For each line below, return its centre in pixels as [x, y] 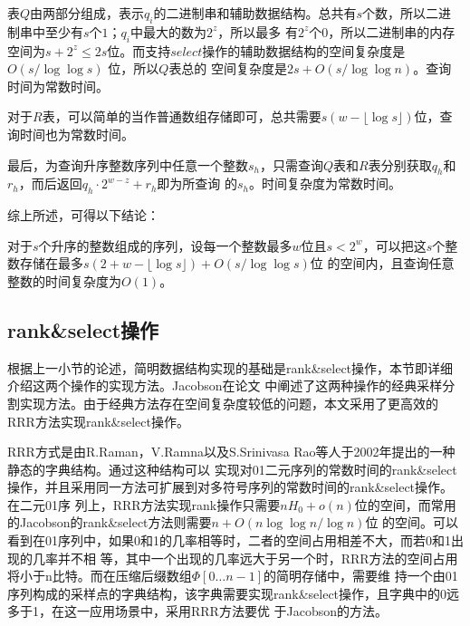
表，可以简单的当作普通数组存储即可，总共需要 [182, 116]
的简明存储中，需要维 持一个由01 [361, 576]
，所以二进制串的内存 [392, 31]
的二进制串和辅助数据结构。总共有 [255, 13]
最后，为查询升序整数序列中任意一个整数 [128, 164]
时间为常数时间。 [58, 86]
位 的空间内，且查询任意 [382, 263]
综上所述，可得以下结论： [83, 215]
